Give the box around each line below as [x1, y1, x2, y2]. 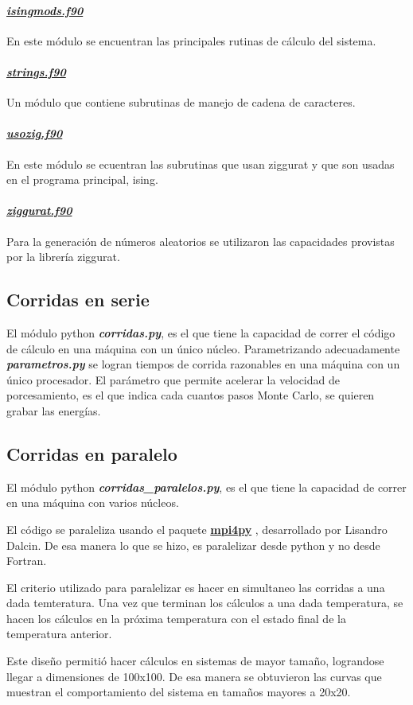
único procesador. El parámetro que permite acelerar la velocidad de [6, 371, 340, 388]
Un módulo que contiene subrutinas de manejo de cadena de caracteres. [6, 94, 356, 111]
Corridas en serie [6, 287, 150, 312]
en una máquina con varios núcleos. [6, 494, 179, 511]
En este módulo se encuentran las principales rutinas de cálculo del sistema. [6, 32, 376, 49]
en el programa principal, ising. [6, 171, 158, 188]
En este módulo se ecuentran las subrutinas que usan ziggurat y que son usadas [6, 155, 395, 172]
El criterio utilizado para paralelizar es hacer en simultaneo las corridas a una [6, 578, 385, 595]
